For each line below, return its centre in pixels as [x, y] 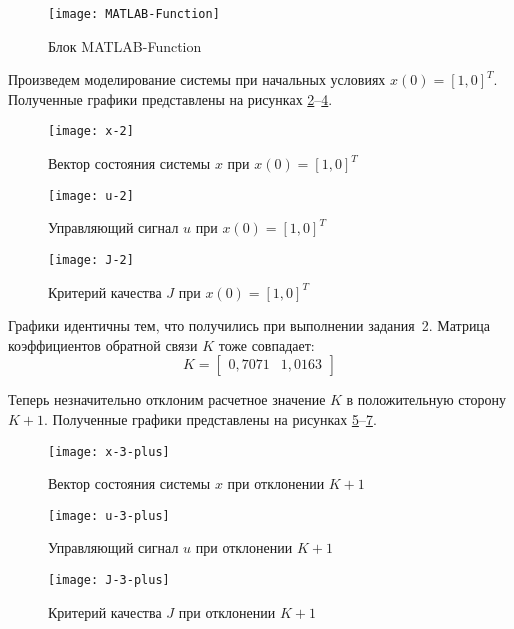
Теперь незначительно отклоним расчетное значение [167, 399]
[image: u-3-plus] [109, 515]
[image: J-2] [91, 259]
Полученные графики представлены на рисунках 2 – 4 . [170, 98]
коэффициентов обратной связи [103, 344]
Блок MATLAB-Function [125, 45]
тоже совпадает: [266, 344]
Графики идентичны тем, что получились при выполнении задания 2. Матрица [249, 325]
